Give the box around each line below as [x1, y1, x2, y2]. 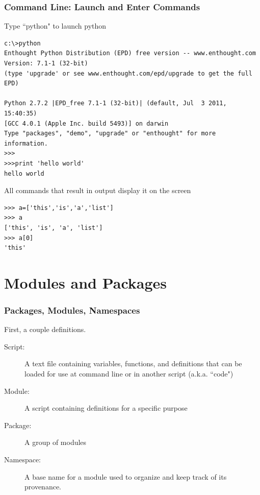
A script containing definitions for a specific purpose [24, 403, 188, 413]
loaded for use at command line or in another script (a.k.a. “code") [24, 368, 233, 379]
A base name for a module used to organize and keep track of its [24, 471, 227, 482]
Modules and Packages [4, 272, 167, 293]
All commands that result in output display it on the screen [4, 185, 191, 196]
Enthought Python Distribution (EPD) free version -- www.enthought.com [4, 50, 256, 57]
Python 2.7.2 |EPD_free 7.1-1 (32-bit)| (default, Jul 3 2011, [4, 100, 227, 107]
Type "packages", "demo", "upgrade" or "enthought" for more [4, 130, 216, 137]
